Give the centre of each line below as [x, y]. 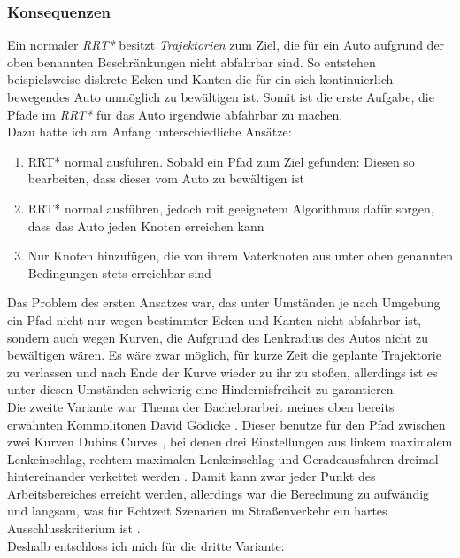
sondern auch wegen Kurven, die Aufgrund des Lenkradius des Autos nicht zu [218, 337]
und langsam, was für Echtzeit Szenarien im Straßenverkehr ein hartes [197, 511]
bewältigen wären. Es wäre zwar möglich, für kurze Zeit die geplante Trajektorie [224, 355]
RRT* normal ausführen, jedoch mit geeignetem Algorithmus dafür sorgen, [231, 208]
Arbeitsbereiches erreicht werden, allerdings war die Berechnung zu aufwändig [218, 493]
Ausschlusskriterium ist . [74, 528]
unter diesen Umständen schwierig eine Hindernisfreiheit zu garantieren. [202, 389]
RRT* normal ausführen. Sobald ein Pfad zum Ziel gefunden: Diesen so [221, 161]
